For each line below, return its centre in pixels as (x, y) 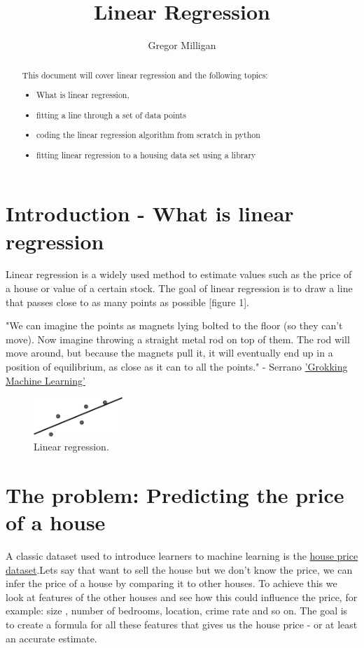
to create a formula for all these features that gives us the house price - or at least (182, 624)
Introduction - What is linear (150, 213)
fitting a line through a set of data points (111, 115)
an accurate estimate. (51, 638)
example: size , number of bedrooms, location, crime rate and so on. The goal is (177, 611)
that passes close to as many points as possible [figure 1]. (127, 302)
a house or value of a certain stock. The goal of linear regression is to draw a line (179, 288)
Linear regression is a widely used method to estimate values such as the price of (179, 274)
